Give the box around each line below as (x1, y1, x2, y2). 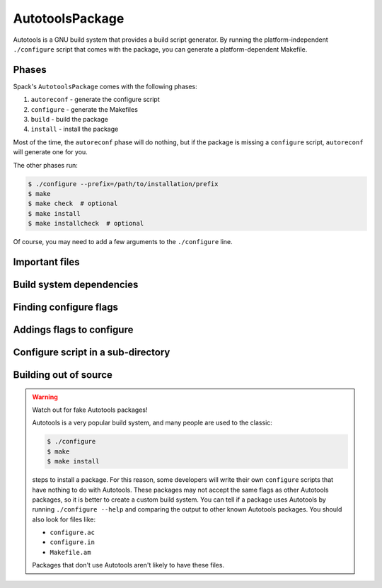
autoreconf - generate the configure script (30, 96, 161, 104)
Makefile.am (50, 548, 91, 556)
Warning (32, 393, 58, 401)
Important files (13, 255, 81, 268)
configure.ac (50, 529, 95, 537)
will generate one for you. (13, 148, 88, 156)
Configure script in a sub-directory (13, 346, 170, 358)
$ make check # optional (28, 200, 118, 208)
